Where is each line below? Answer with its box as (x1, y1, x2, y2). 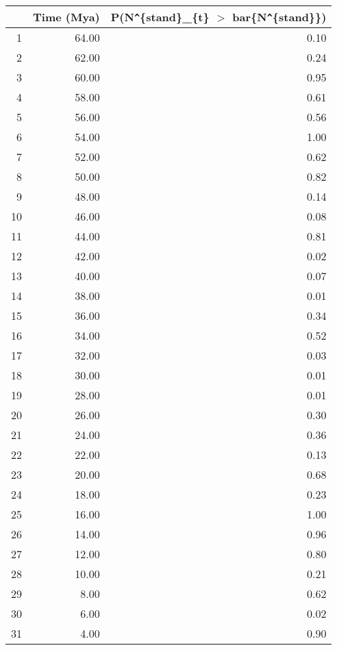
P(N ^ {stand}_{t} (110, 9, 210, 25)
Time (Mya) (33, 9, 100, 25)
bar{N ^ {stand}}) (232, 9, 327, 25)
